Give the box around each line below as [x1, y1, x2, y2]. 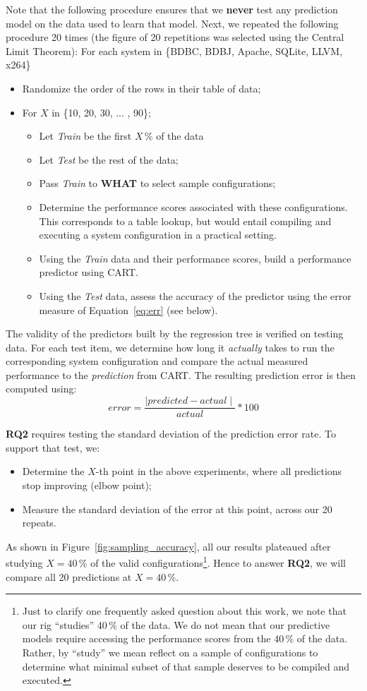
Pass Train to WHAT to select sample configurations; [39, 176, 276, 191]
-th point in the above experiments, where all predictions [95, 464, 342, 479]
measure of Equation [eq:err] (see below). [39, 302, 218, 317]
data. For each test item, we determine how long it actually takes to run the [6, 340, 335, 354]
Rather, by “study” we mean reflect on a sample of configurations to [22, 644, 318, 659]
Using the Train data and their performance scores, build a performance [39, 251, 351, 265]
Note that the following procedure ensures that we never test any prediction [6, 2, 338, 16]
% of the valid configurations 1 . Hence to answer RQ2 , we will [78, 553, 346, 570]
